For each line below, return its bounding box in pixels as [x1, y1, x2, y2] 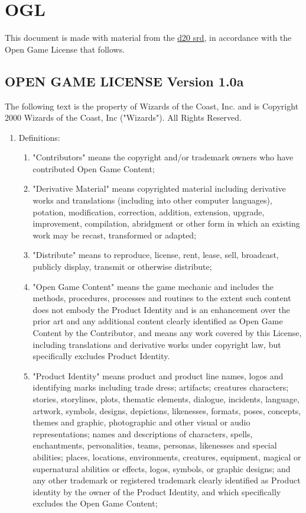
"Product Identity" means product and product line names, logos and [32, 369, 284, 382]
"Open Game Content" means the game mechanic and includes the [32, 280, 274, 292]
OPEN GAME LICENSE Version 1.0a [5, 72, 244, 90]
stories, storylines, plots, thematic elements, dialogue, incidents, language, [32, 392, 300, 405]
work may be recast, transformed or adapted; [32, 228, 197, 241]
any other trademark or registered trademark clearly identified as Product [32, 474, 301, 486]
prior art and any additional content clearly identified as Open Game [32, 315, 283, 327]
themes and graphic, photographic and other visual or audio [32, 416, 250, 428]
